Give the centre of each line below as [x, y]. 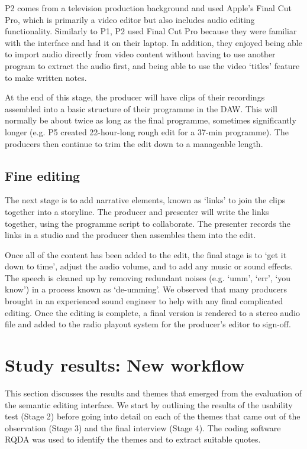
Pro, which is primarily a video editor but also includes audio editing [130, 19]
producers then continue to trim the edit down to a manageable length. [134, 143]
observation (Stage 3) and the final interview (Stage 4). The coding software [143, 427]
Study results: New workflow [125, 365]
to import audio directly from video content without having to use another [140, 54]
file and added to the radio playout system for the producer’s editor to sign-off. [148, 324]
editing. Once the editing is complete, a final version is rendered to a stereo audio [152, 312]
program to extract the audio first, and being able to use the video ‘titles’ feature [152, 65]
